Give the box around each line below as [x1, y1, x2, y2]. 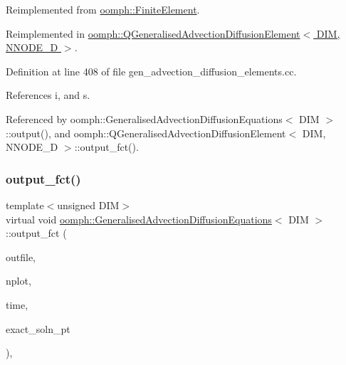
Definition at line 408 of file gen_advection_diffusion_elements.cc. [6, 63, 297, 78]
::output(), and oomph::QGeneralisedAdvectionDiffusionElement [6, 125, 286, 140]
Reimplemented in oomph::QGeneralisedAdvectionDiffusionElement [6, 26, 300, 41]
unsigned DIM [57, 197, 120, 212]
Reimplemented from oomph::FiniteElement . [6, 2, 200, 16]
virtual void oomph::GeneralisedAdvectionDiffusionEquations [6, 211, 272, 226]
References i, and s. [6, 88, 90, 102]
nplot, [6, 273, 31, 288]
